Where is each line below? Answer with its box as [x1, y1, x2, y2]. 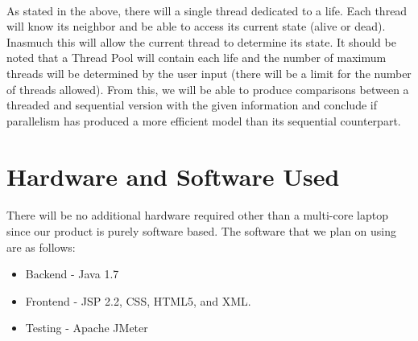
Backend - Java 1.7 [25, 265, 119, 282]
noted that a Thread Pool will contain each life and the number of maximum [6, 49, 387, 66]
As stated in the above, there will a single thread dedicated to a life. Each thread [6, 2, 408, 18]
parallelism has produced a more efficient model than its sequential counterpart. [6, 112, 401, 129]
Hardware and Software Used [6, 159, 340, 192]
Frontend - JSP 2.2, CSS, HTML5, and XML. [25, 292, 251, 309]
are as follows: [6, 238, 76, 255]
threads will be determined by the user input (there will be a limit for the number [6, 64, 412, 81]
